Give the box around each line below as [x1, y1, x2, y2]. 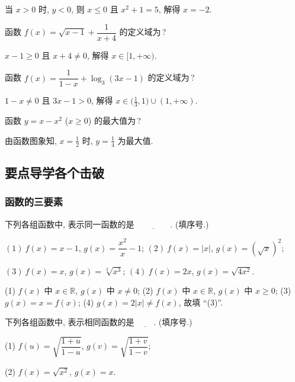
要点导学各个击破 [5, 163, 104, 181]
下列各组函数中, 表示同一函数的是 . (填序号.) [5, 217, 209, 230]
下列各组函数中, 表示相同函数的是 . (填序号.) [5, 316, 193, 328]
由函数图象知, [5, 134, 57, 146]
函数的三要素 [5, 194, 63, 209]
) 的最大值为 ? [88, 114, 141, 127]
